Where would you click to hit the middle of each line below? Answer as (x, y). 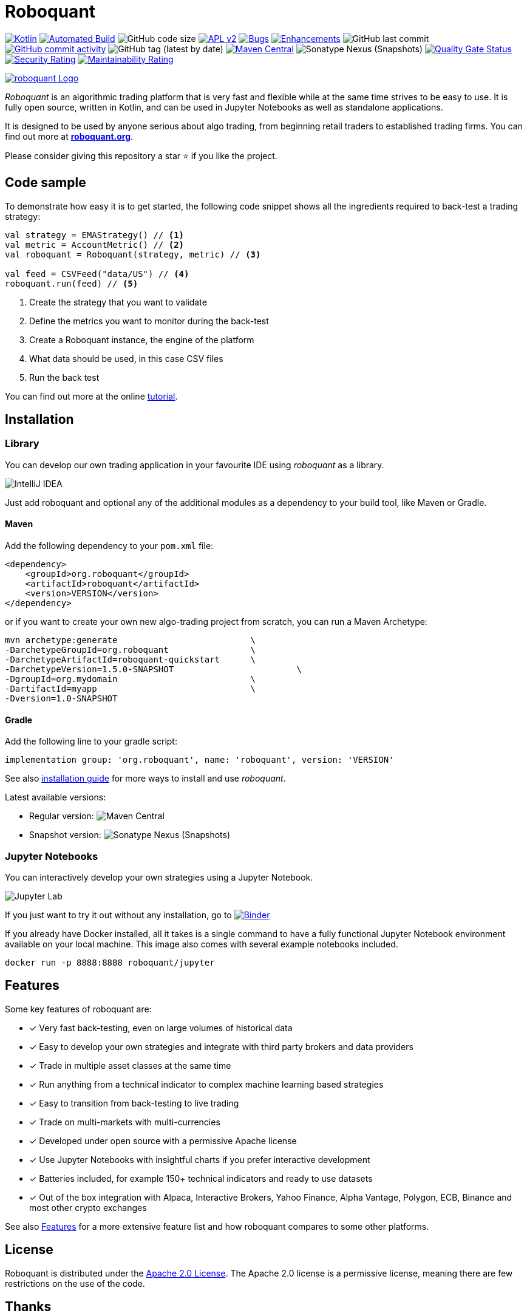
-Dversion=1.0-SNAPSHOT (61, 699)
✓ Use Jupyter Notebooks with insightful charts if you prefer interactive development (200, 1159)
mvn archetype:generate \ (131, 640)
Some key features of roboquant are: (78, 1009)
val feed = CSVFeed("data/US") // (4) (97, 274)
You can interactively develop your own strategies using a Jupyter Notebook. (159, 877)
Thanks (28, 1307)
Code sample (46, 183)
